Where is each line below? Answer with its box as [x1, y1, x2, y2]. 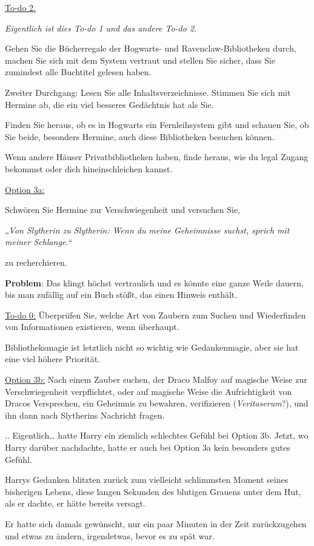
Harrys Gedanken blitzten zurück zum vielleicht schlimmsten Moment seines [5, 473, 289, 486]
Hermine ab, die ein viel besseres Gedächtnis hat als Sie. [5, 98, 214, 110]
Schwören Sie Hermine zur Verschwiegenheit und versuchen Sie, [5, 203, 241, 216]
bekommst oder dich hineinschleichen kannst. [5, 162, 173, 175]
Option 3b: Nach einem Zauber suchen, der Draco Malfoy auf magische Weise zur [5, 373, 307, 386]
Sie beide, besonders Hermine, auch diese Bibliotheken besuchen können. [5, 130, 275, 143]
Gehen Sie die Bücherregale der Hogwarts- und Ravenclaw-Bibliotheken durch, [5, 42, 296, 55]
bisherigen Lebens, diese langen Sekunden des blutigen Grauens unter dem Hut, [5, 485, 301, 497]
